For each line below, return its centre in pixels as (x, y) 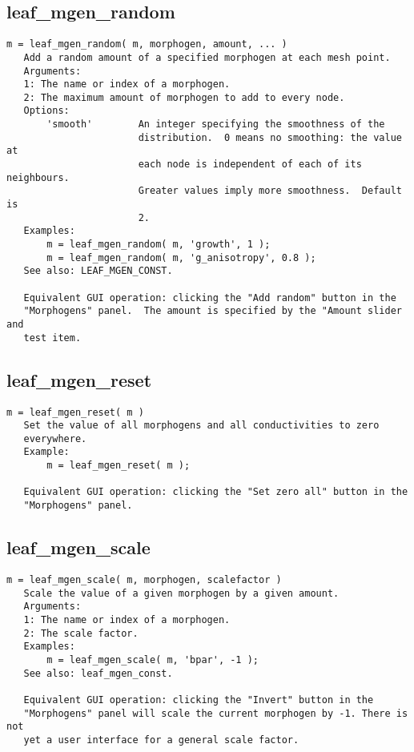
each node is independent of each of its (250, 165)
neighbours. (38, 177)
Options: (46, 111)
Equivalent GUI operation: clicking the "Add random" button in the (210, 298)
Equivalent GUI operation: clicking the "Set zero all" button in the (216, 492)
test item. (52, 338)
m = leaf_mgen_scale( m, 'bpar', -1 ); (153, 660)
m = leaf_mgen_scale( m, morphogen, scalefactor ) (144, 579)
